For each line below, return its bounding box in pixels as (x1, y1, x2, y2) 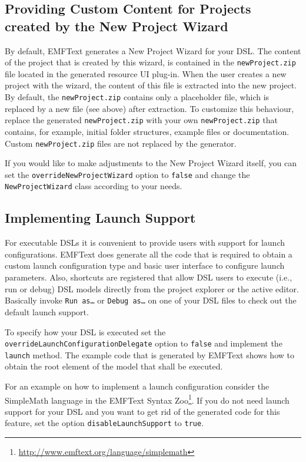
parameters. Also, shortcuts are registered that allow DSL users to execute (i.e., (5, 271, 292, 283)
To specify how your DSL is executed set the (5, 325, 166, 338)
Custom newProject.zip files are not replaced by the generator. (5, 137, 237, 149)
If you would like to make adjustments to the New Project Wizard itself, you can (5, 157, 297, 169)
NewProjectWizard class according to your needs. (5, 180, 182, 192)
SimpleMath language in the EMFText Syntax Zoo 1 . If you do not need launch (5, 392, 290, 406)
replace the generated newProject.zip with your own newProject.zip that (5, 114, 278, 126)
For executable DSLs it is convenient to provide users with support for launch (5, 236, 285, 249)
